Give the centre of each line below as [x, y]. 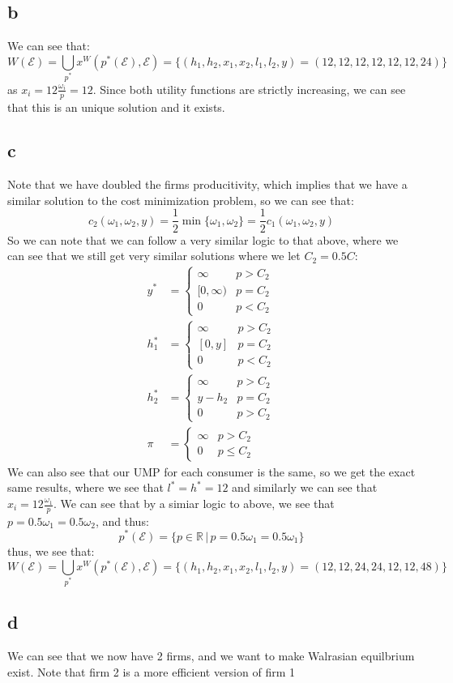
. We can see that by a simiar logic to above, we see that [194, 504]
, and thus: [122, 521]
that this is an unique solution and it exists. [116, 107]
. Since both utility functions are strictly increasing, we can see [249, 89]
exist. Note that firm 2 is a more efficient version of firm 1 [151, 671]
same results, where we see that [85, 487]
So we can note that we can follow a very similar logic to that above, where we [203, 239]
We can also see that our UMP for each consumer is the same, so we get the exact [212, 471]
